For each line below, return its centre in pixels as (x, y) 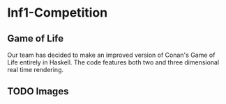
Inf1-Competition (58, 13)
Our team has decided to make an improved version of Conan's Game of (111, 55)
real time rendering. (36, 70)
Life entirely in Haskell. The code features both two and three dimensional (113, 62)
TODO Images (38, 92)
